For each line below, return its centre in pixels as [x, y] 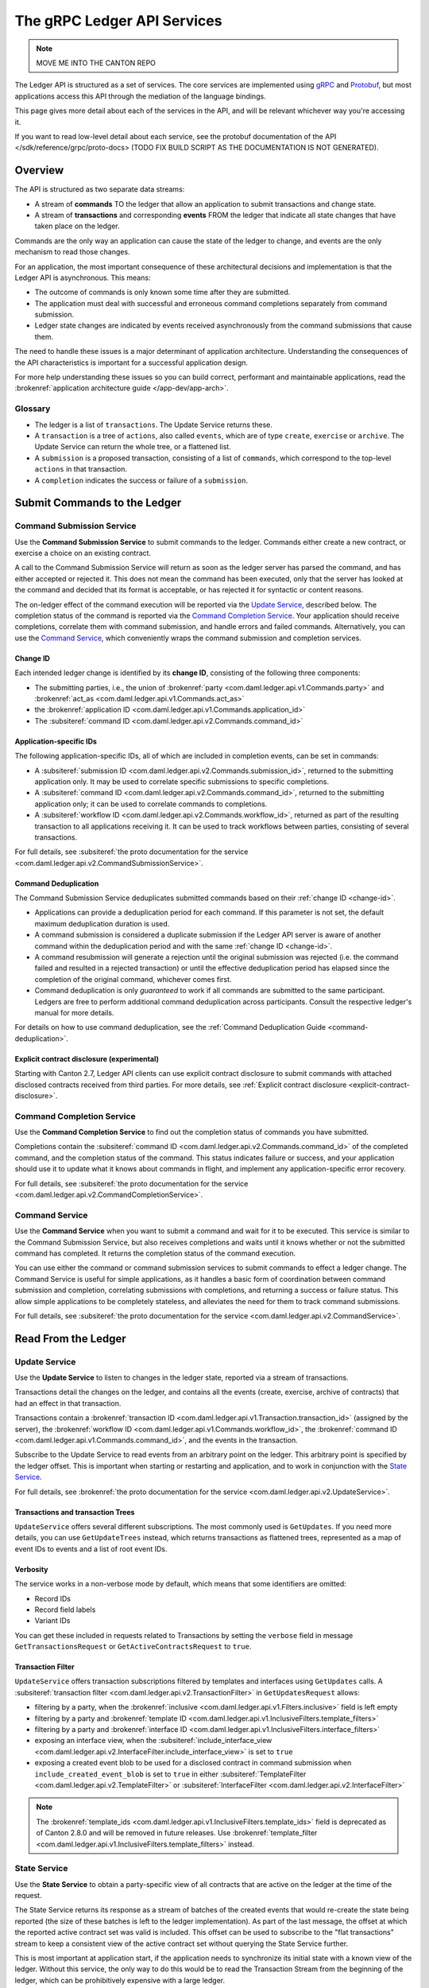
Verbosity [31, 1569]
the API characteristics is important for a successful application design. [131, 363]
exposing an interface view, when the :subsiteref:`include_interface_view [153, 1741]
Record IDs [53, 1598]
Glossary [33, 409]
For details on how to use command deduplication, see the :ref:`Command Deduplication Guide [170, 1027]
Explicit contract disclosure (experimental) [87, 1058]
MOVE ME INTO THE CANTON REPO [96, 63]
